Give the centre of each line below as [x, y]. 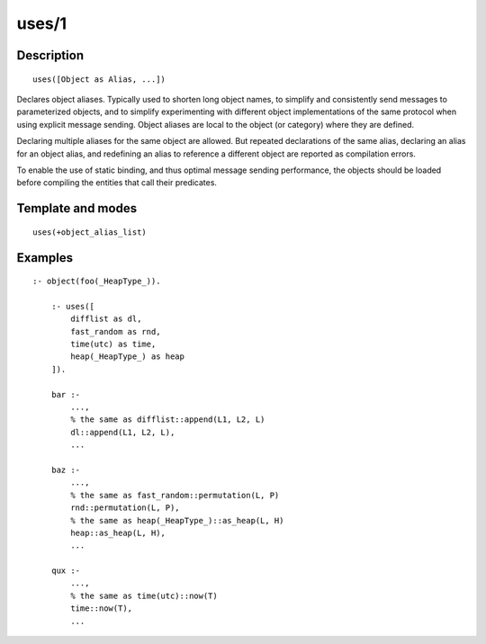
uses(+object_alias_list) [90, 232]
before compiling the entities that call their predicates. [117, 183]
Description [50, 55]
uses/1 [42, 23]
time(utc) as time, [113, 344]
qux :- [66, 571]
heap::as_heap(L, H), [118, 532]
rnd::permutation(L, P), [125, 508]
